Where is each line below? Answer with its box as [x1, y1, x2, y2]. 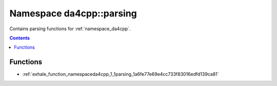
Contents [9, 35, 30, 41]
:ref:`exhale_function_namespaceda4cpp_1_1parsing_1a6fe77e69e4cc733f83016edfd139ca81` [22, 71, 219, 77]
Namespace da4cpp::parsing [9, 8, 137, 19]
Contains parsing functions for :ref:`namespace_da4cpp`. [9, 26, 131, 32]
